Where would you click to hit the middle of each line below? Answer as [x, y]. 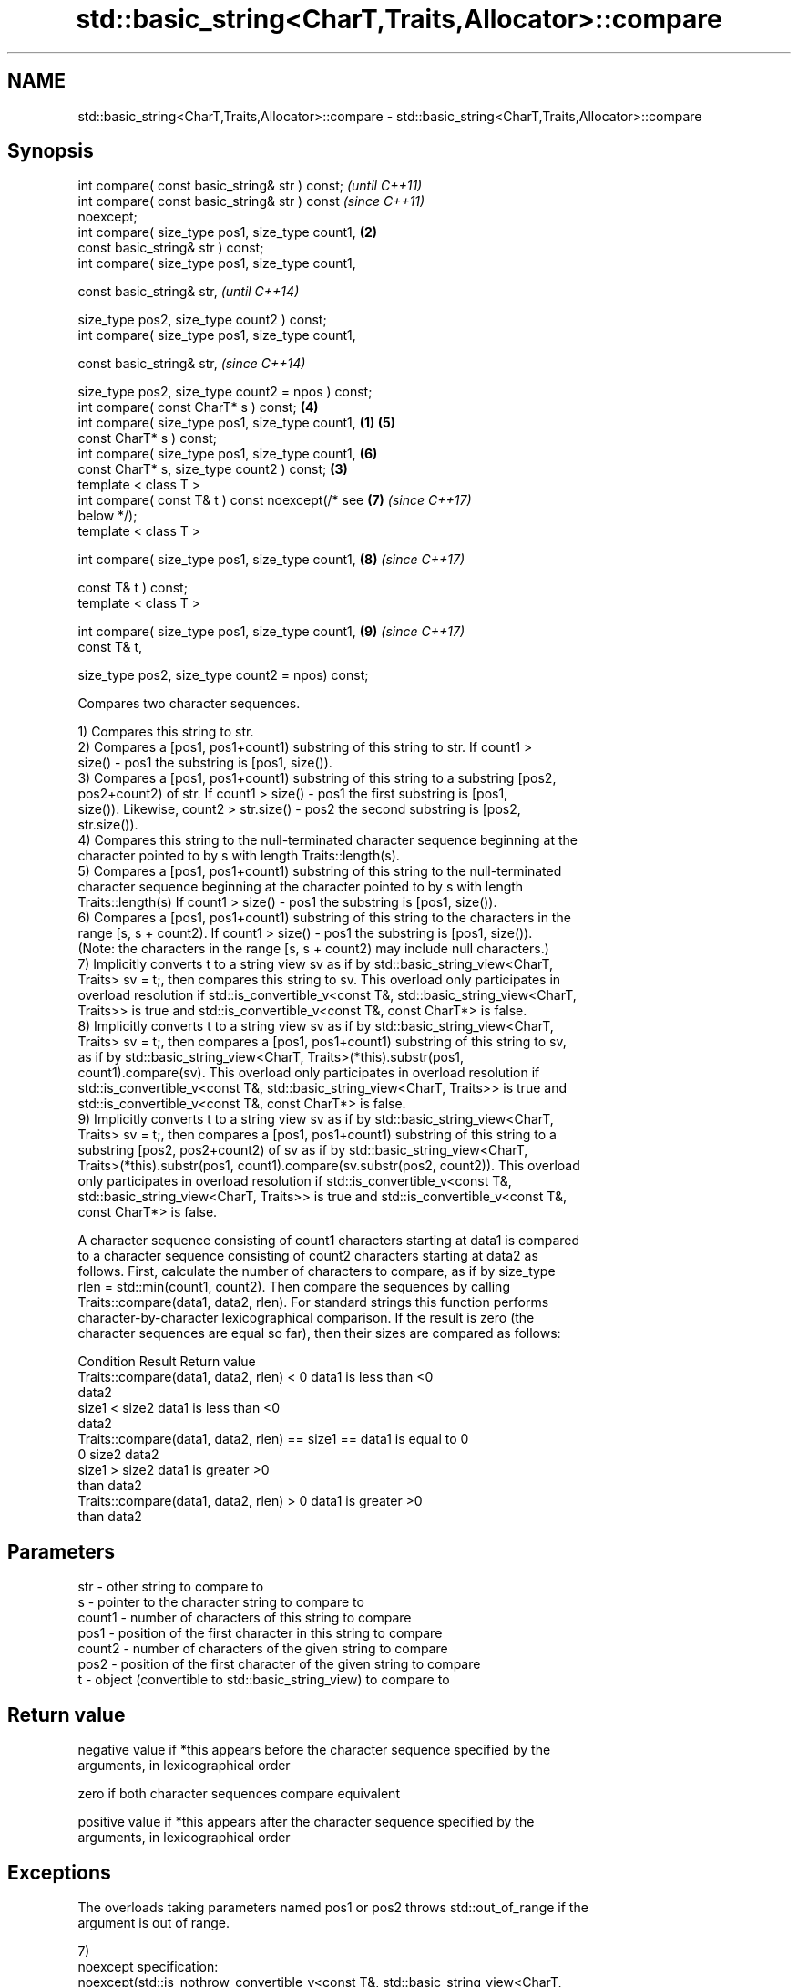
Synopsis [51, 151]
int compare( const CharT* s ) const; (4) [198, 407]
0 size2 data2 [118, 1455]
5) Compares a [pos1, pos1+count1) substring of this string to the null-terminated [320, 871]
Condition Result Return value [167, 1362]
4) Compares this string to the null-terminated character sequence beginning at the [327, 840]
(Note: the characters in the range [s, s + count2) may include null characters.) [313, 949]
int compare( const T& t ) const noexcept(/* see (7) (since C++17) [275, 500]
